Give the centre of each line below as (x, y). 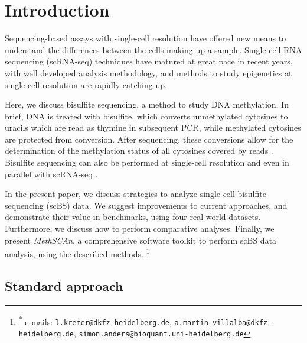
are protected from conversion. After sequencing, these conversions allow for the (149, 139)
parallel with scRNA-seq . (51, 174)
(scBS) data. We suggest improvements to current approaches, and (167, 205)
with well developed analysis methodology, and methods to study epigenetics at (148, 72)
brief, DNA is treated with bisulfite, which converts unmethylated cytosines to (146, 116)
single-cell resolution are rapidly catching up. (86, 84)
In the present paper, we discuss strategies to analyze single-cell (120, 194)
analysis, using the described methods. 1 (77, 253)
